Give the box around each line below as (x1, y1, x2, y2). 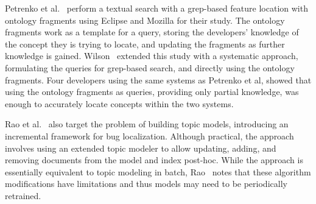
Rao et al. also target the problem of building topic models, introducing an (5, 118, 289, 130)
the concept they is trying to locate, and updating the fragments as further (5, 37, 285, 50)
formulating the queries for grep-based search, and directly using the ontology (5, 61, 295, 74)
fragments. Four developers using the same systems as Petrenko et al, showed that (5, 73, 312, 86)
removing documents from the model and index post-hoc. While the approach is (5, 153, 303, 166)
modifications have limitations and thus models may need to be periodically (5, 177, 287, 190)
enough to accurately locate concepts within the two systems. (5, 97, 234, 110)
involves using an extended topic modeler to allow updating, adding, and (5, 141, 276, 154)
